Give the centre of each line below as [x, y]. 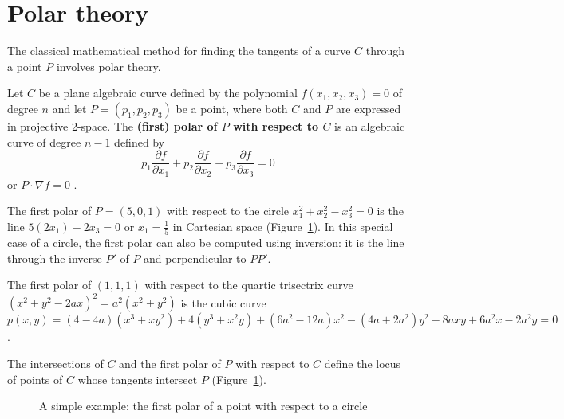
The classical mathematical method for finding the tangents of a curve [179, 51]
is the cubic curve [223, 302]
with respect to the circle [228, 211]
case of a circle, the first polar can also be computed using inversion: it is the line [206, 243]
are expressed [368, 108]
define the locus [363, 363]
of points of [35, 379]
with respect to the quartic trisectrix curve [249, 285]
